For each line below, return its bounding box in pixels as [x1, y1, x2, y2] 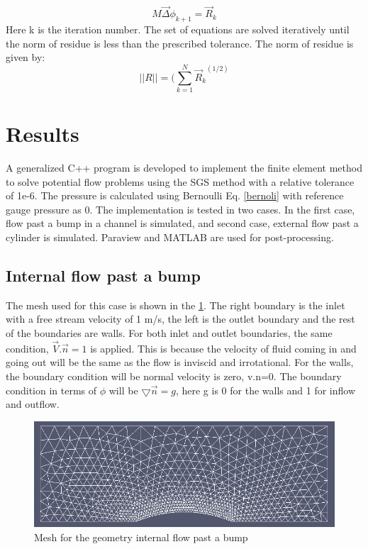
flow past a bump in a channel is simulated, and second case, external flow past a [6, 216, 359, 231]
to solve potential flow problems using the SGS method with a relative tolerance [6, 174, 355, 189]
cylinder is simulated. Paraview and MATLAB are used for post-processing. [6, 230, 334, 245]
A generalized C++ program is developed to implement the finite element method [6, 160, 362, 175]
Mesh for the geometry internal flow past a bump [34, 529, 248, 544]
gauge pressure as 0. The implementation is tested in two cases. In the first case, [6, 201, 355, 216]
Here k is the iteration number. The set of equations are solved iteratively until [6, 22, 350, 37]
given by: [6, 50, 45, 65]
